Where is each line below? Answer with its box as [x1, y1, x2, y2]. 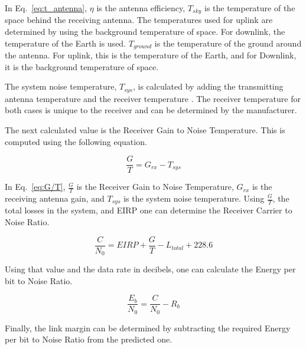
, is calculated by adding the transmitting [132, 80, 284, 93]
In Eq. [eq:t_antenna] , [5, 2, 87, 14]
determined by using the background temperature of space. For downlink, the [5, 25, 285, 38]
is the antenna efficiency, [96, 2, 185, 14]
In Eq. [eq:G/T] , [5, 180, 66, 193]
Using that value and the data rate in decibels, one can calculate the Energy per [5, 263, 296, 275]
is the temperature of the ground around [154, 37, 302, 49]
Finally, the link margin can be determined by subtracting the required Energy [5, 321, 291, 334]
